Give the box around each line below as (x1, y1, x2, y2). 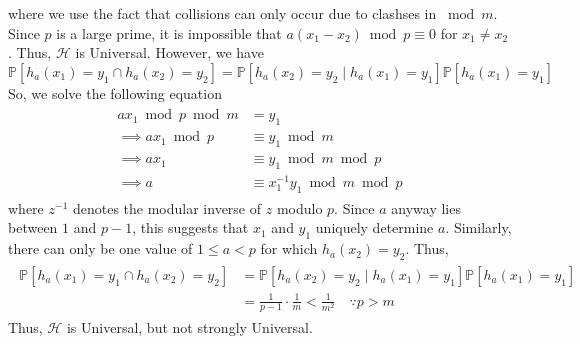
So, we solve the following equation (8, 82, 222, 103)
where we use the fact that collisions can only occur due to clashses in (8, 3, 437, 23)
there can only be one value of (8, 238, 193, 259)
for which (260, 238, 318, 259)
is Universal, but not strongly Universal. (66, 317, 313, 338)
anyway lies (391, 197, 461, 218)
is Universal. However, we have (75, 42, 264, 63)
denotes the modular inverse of (72, 197, 262, 218)
